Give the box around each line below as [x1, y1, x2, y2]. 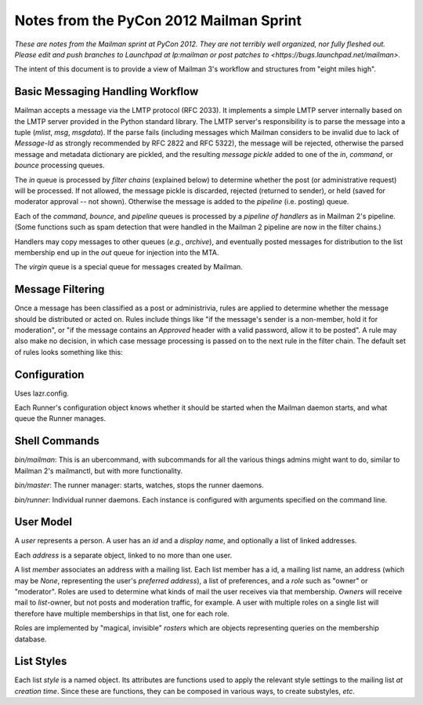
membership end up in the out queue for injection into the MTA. [14, 247, 219, 257]
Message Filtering [14, 283, 105, 296]
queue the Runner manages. [14, 414, 106, 423]
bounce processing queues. [14, 161, 105, 170]
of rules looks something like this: [14, 347, 123, 356]
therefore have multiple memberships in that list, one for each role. [14, 608, 230, 618]
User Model [14, 515, 73, 529]
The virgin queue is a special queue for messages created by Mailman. [14, 262, 243, 272]
